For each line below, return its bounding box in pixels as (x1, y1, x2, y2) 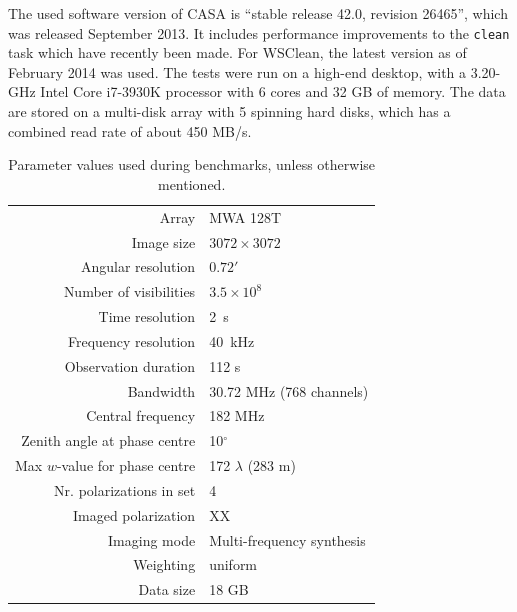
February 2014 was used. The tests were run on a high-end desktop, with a (8, 61, 467, 82)
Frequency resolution (67, 330, 196, 351)
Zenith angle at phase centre (21, 430, 196, 451)
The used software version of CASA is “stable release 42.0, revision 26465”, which (8, 3, 508, 23)
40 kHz (209, 330, 255, 351)
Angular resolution (81, 256, 196, 277)
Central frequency (86, 405, 196, 426)
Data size (138, 579, 196, 600)
